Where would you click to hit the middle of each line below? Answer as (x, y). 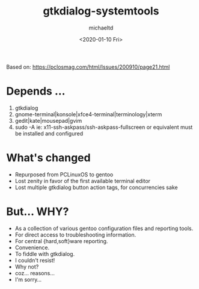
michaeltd (101, 28)
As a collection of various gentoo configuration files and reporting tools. (104, 228)
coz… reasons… (35, 273)
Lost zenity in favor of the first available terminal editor (83, 181)
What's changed (49, 158)
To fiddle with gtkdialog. (45, 253)
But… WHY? (38, 211)
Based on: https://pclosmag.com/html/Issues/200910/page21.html (88, 67)
